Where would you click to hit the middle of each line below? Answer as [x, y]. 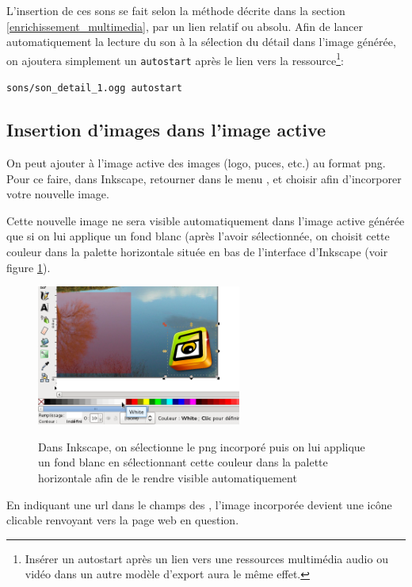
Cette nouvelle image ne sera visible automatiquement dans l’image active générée [206, 220]
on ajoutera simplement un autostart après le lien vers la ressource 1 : [175, 59]
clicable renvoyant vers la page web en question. [123, 520]
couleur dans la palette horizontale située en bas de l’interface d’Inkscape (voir [197, 251]
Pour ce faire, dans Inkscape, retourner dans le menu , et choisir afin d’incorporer [204, 178]
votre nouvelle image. [58, 194]
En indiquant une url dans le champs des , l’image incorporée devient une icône [199, 504]
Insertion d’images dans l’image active [166, 130]
